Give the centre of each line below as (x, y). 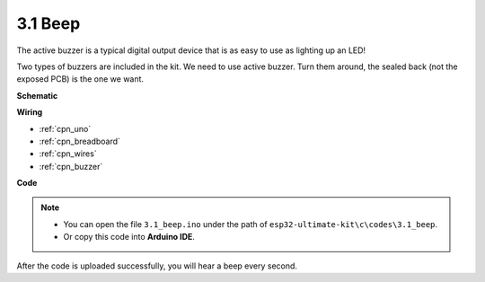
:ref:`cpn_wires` (68, 154)
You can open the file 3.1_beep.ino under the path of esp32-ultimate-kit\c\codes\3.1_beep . (251, 224)
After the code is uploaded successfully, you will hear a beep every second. (157, 266)
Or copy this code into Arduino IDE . (129, 237)
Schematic (37, 95)
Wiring (30, 112)
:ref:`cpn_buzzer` (71, 166)
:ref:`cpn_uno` (65, 128)
